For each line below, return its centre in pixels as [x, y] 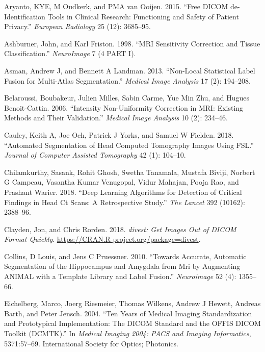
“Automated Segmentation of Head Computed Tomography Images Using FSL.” [129, 145]
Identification [25, 16]
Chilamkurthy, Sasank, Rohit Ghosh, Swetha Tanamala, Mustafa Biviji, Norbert [130, 172]
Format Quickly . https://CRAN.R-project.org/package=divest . [102, 239]
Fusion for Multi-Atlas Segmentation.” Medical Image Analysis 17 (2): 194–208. [127, 80]
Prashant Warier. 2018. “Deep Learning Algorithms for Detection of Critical [123, 192]
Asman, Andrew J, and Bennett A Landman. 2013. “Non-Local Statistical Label [130, 70]
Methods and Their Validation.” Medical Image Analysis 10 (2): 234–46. [116, 118]
